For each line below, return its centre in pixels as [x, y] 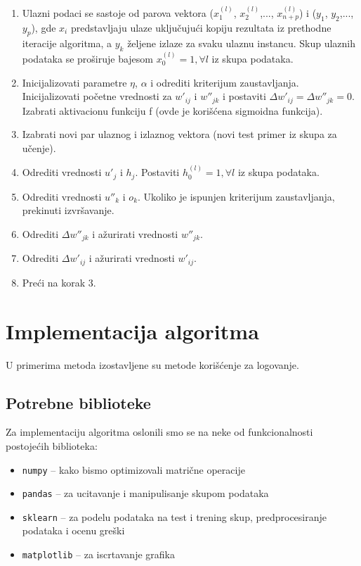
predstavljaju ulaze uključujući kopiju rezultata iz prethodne [201, 27]
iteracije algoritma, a [67, 43]
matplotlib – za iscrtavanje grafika [98, 554]
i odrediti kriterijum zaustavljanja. [225, 82]
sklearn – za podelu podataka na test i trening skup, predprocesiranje [175, 516]
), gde [44, 27]
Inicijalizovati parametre [74, 82]
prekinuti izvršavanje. [68, 210]
